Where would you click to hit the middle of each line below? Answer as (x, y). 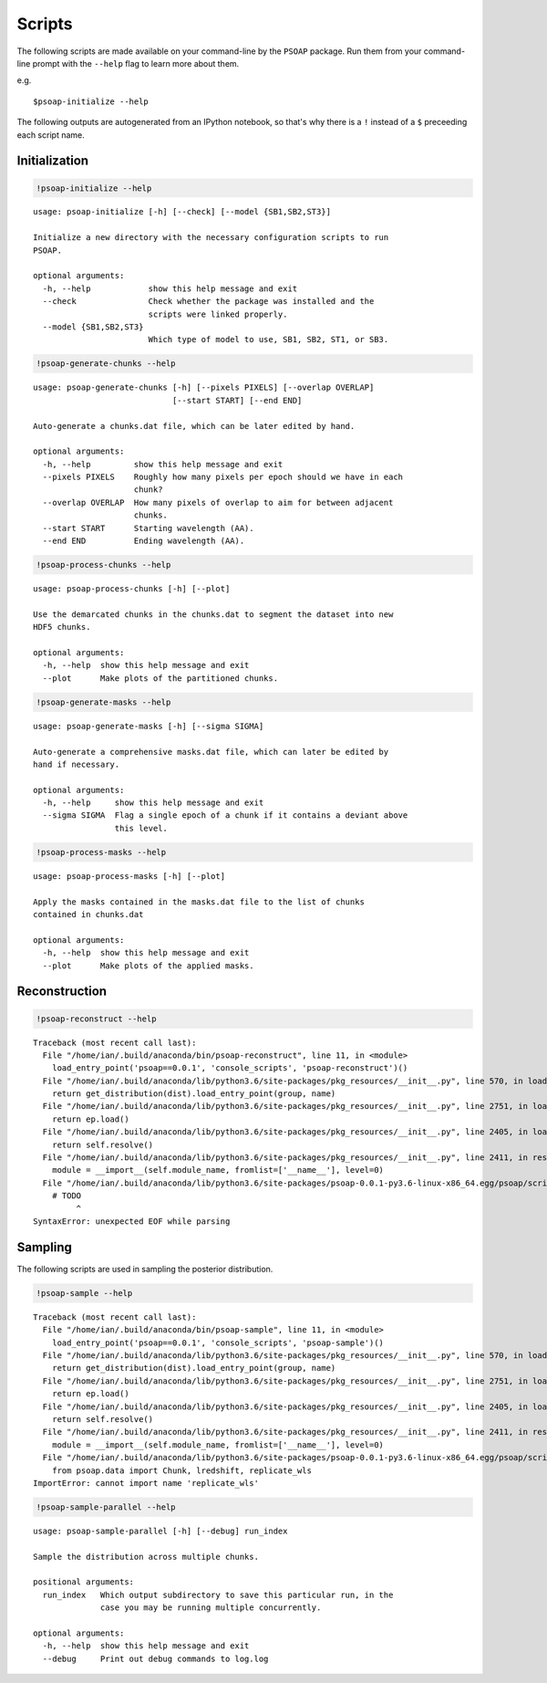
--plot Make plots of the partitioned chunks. (160, 678)
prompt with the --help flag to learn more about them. (136, 63)
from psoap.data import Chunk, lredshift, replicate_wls (181, 1470)
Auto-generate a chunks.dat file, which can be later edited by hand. (194, 426)
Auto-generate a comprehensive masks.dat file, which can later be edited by (211, 752)
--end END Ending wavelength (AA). (144, 541)
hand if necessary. (77, 764)
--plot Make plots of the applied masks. (148, 966)
